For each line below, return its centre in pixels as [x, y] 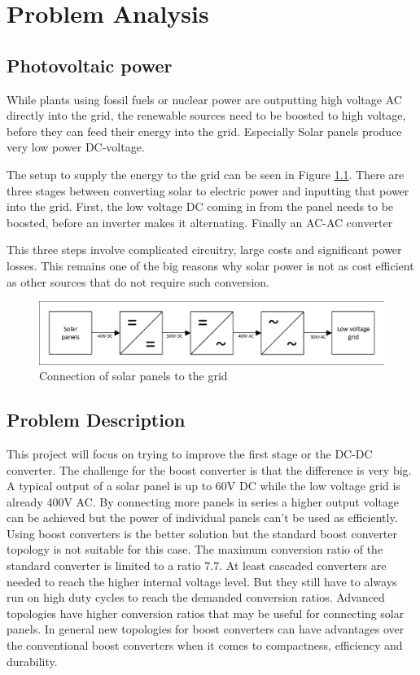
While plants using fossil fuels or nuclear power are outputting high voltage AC [204, 99]
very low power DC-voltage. [76, 147]
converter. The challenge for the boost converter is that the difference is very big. [209, 469]
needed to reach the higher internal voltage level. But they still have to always [202, 581]
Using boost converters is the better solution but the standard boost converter [202, 533]
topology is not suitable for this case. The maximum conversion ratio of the [195, 549]
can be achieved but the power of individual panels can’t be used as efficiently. [202, 517]
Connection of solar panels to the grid [133, 376]
